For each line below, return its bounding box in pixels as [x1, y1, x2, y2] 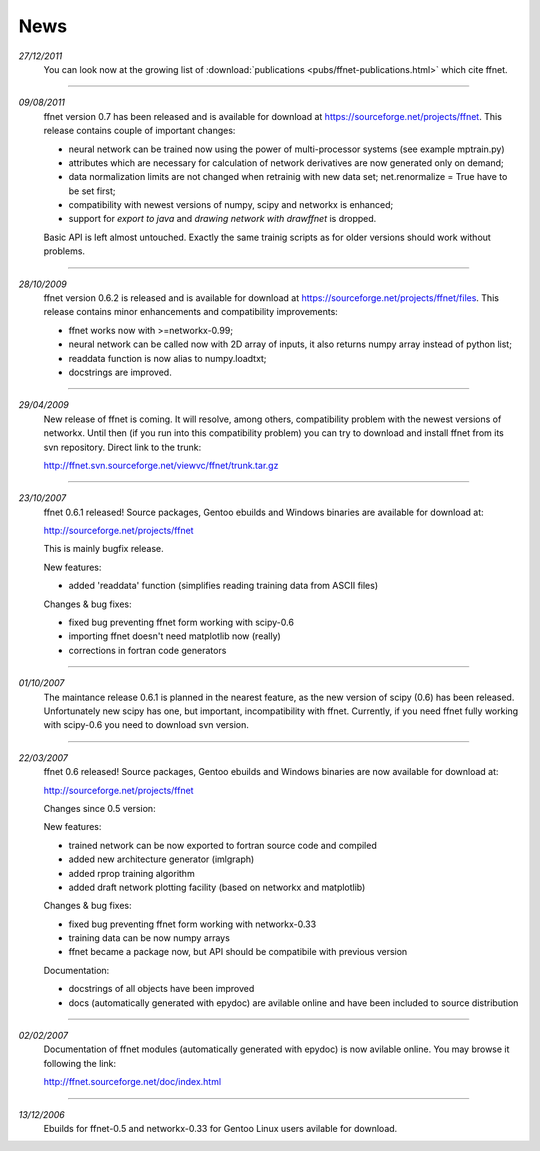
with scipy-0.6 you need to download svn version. [43, 719, 250, 731]
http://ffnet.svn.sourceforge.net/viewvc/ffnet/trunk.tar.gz [43, 459, 279, 471]
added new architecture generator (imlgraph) [68, 853, 255, 865]
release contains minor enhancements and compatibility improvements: [43, 306, 339, 318]
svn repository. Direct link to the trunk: [43, 441, 202, 453]
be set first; [68, 185, 116, 197]
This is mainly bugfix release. [43, 543, 164, 555]
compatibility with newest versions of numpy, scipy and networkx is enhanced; [68, 199, 394, 211]
